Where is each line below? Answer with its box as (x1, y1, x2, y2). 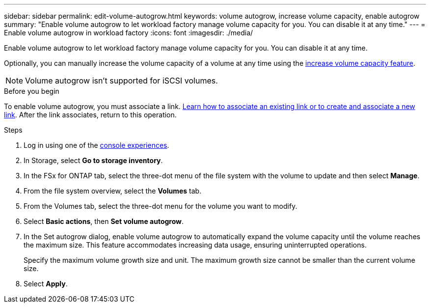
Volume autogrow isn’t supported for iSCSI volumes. (25, 76, 218, 85)
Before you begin (4, 87, 59, 95)
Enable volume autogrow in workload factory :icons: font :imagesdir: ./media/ (4, 28, 253, 37)
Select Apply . (24, 279, 68, 288)
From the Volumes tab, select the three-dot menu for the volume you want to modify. (24, 202, 297, 210)
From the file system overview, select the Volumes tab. (24, 187, 202, 195)
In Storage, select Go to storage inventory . (24, 156, 163, 165)
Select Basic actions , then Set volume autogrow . (24, 217, 184, 225)
